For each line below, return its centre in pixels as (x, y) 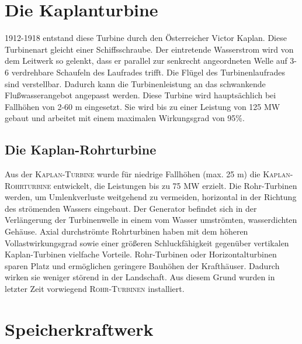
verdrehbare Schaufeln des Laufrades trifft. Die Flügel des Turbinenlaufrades (148, 72)
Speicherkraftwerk (79, 328)
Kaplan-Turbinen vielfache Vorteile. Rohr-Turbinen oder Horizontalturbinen (141, 254)
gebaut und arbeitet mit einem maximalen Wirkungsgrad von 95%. (125, 118)
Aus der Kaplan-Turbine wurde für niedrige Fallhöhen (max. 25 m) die (133, 174)
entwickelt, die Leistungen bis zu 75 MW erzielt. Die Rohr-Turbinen (175, 185)
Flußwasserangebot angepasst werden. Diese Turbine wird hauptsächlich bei (140, 95)
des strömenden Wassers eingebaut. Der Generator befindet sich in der (131, 208)
